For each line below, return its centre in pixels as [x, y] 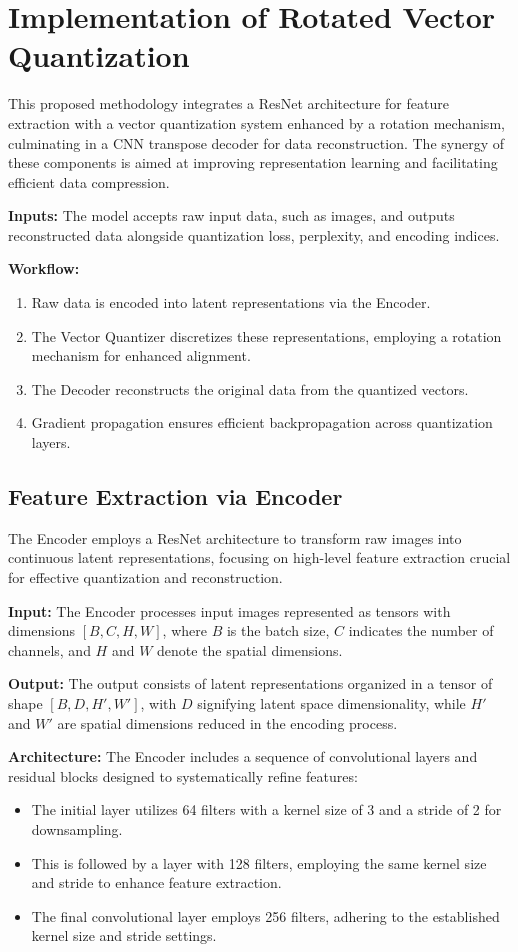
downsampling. [77, 828]
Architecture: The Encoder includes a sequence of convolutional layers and [243, 756]
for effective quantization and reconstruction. [145, 577]
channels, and [49, 649]
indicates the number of [421, 630]
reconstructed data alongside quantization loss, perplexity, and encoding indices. [254, 234]
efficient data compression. [89, 181]
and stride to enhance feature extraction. [156, 882]
